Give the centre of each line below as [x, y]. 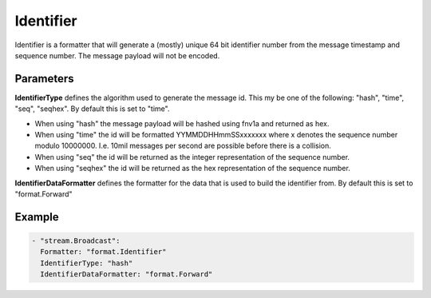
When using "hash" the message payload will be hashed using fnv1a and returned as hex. [182, 123]
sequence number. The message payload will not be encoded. [117, 55]
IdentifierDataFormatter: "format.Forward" [127, 274]
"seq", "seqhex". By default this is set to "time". [92, 109]
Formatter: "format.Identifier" [103, 252]
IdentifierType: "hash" [87, 263]
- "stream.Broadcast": [76, 240]
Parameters [44, 79]
